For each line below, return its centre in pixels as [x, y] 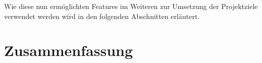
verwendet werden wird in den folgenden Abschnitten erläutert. [102, 16]
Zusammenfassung [69, 50]
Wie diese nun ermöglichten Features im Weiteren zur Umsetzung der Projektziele [131, 6]
